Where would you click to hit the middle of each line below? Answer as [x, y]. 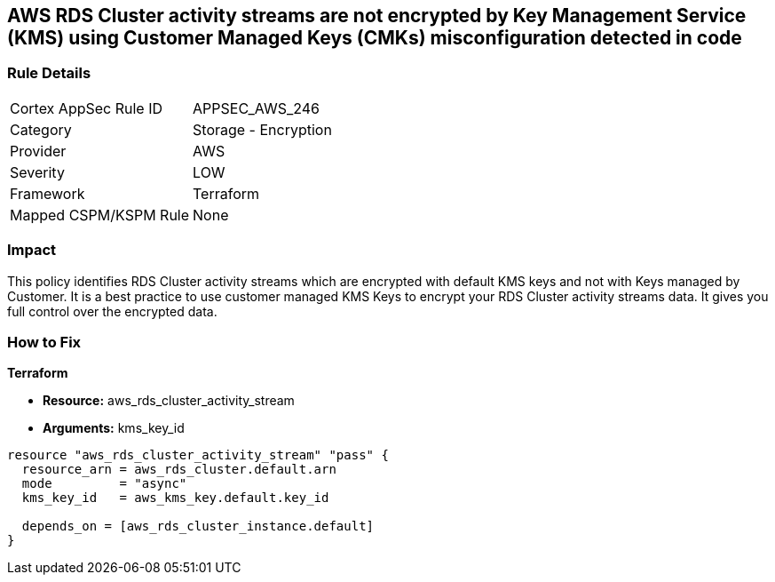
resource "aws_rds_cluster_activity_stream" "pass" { [198, 455]
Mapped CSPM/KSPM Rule [100, 215]
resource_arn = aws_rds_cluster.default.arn [179, 470]
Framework [47, 193]
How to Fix [44, 342]
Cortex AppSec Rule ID [87, 108]
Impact [32, 250]
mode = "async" [104, 484]
